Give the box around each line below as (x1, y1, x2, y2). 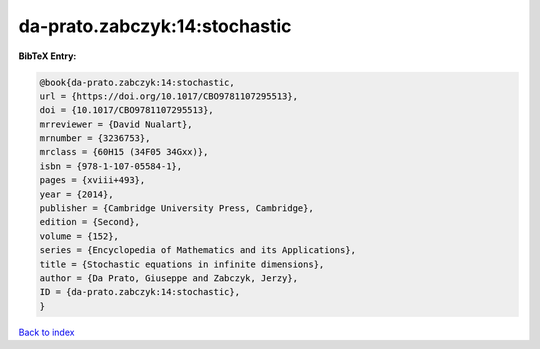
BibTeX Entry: (18, 50, 77, 62)
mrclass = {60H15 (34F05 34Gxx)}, (39, 146, 209, 158)
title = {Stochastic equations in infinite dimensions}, (39, 258, 325, 270)
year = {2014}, (39, 188, 114, 200)
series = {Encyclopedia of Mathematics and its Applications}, (39, 245, 357, 256)
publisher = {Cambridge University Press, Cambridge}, (39, 203, 314, 214)
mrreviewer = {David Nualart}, (39, 118, 194, 130)
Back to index (18, 326, 75, 338)
